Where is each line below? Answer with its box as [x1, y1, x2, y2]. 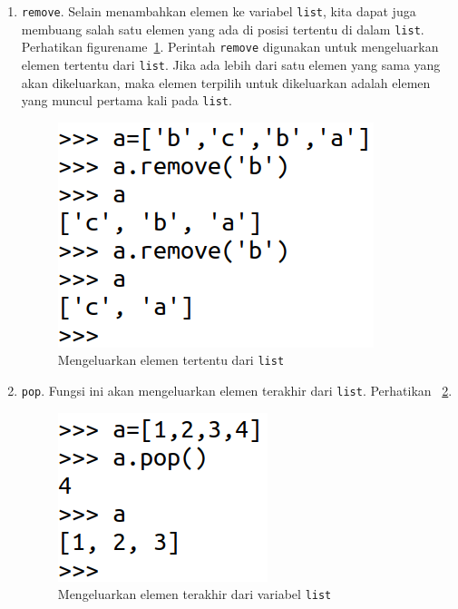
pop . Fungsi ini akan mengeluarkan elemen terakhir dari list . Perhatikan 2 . [21, 381, 453, 400]
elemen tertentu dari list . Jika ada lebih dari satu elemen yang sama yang [21, 54, 441, 74]
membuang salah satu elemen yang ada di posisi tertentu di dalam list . [21, 19, 424, 38]
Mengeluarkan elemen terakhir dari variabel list [57, 584, 332, 604]
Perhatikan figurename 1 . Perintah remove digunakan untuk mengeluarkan [21, 37, 439, 56]
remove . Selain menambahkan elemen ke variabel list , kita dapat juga [21, 2, 416, 20]
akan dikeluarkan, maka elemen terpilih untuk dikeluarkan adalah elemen [21, 73, 431, 92]
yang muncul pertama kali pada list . [21, 91, 232, 110]
